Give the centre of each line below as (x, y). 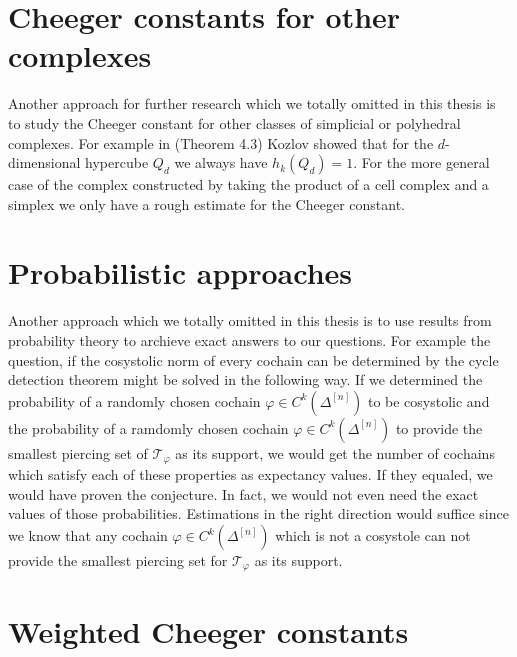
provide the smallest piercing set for (118, 560)
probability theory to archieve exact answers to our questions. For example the (249, 340)
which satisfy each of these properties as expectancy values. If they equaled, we (250, 474)
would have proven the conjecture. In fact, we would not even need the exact (243, 493)
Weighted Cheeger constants (208, 630)
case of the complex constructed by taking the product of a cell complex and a (248, 184)
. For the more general (421, 162)
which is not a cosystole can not (373, 535)
